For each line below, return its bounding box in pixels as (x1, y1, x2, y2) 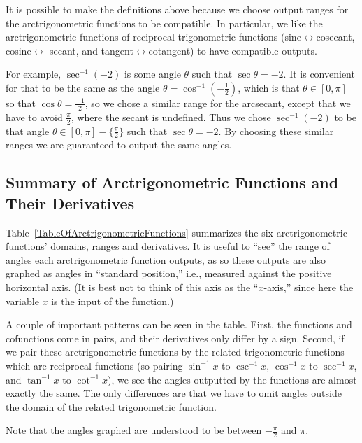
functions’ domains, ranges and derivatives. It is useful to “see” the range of (6, 239, 330, 253)
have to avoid (6, 109, 63, 124)
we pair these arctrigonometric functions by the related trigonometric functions (6, 344, 345, 359)
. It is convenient (283, 66, 355, 81)
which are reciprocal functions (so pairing (6, 358, 183, 372)
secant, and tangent (50, 43, 133, 57)
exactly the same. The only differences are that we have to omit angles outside (6, 386, 342, 400)
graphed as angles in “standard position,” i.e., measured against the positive (6, 266, 332, 281)
